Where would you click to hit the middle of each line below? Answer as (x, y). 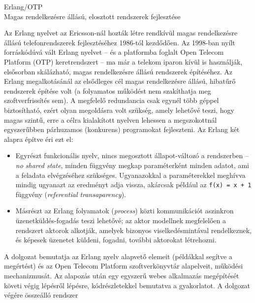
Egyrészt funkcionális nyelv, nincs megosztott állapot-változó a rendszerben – (132, 155)
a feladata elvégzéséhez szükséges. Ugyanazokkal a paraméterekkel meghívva (130, 175)
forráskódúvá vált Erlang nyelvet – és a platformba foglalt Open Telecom (114, 52)
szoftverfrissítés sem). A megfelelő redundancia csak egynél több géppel (112, 100)
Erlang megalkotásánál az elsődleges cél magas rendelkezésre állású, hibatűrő (120, 81)
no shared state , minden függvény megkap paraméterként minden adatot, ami (132, 165)
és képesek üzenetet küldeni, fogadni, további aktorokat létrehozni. (116, 240)
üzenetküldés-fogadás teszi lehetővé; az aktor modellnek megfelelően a (121, 220)
